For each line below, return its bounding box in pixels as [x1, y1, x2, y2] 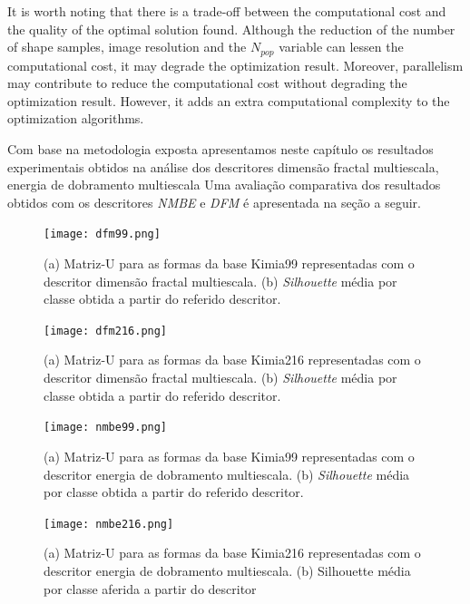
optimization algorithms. [7, 109, 144, 128]
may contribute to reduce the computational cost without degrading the [7, 73, 407, 93]
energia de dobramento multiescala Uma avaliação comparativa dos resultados [7, 175, 441, 194]
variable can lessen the [279, 37, 404, 56]
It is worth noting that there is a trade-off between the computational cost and [7, 2, 446, 20]
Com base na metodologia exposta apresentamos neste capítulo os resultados [7, 140, 434, 159]
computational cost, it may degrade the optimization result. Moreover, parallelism [7, 55, 464, 74]
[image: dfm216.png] [44, 324, 168, 337]
